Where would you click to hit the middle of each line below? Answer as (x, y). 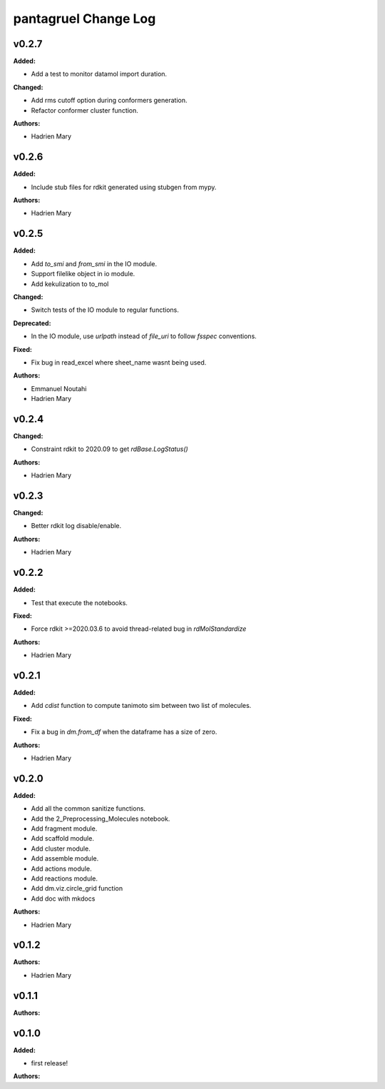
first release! (50, 1063)
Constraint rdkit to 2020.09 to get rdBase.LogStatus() (109, 449)
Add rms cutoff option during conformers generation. (109, 101)
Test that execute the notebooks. (79, 602)
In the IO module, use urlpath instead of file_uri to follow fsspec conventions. (144, 336)
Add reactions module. (64, 878)
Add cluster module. (61, 849)
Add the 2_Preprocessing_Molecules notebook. (101, 819)
